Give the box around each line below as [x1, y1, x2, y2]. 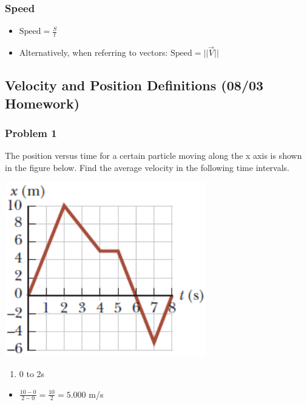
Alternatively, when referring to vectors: [19, 46, 168, 59]
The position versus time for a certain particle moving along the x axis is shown [5, 149, 302, 162]
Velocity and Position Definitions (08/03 [5, 76, 264, 95]
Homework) [5, 93, 80, 112]
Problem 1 [5, 125, 57, 140]
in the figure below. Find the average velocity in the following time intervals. [5, 161, 289, 173]
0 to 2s [19, 367, 45, 380]
